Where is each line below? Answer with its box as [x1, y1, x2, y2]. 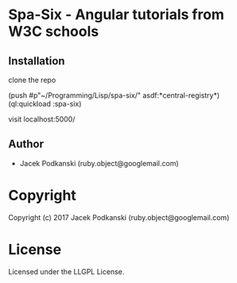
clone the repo [8, 76, 56, 84]
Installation [8, 54, 65, 68]
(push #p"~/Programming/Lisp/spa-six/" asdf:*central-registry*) [8, 91, 220, 100]
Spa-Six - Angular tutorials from [8, 6, 225, 24]
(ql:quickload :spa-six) [8, 99, 82, 108]
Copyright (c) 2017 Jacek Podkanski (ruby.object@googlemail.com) [8, 212, 230, 222]
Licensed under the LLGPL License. [8, 266, 125, 276]
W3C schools [8, 22, 99, 41]
